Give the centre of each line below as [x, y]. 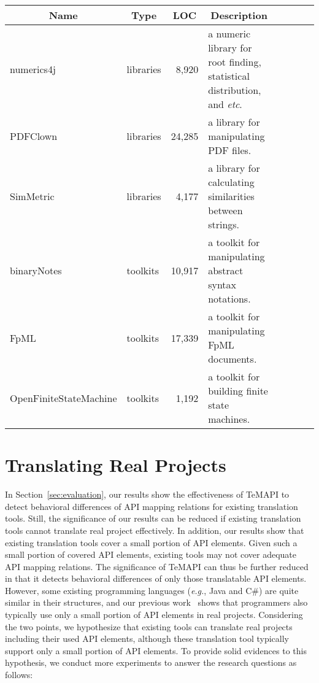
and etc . [225, 104]
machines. [229, 419]
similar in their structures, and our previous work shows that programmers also [156, 602]
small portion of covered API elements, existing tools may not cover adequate [151, 554]
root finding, [235, 62]
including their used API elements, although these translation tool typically [147, 639]
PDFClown [34, 136]
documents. [233, 359]
